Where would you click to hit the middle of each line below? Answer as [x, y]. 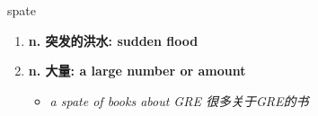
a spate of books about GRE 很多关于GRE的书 [179, 100]
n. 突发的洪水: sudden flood [113, 40]
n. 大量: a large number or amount [137, 71]
